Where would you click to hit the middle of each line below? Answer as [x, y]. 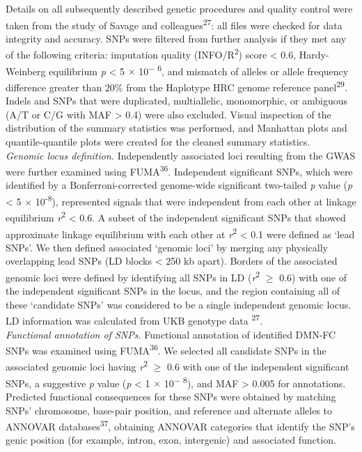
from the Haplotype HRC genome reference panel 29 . [237, 86]
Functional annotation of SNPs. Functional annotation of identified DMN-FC [171, 334]
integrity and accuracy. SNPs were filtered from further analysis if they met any [176, 38]
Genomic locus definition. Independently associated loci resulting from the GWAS [181, 155]
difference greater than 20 [60, 87]
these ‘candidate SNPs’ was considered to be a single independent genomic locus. [179, 304]
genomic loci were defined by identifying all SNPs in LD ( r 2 [133, 276]
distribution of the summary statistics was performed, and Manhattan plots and [176, 128]
